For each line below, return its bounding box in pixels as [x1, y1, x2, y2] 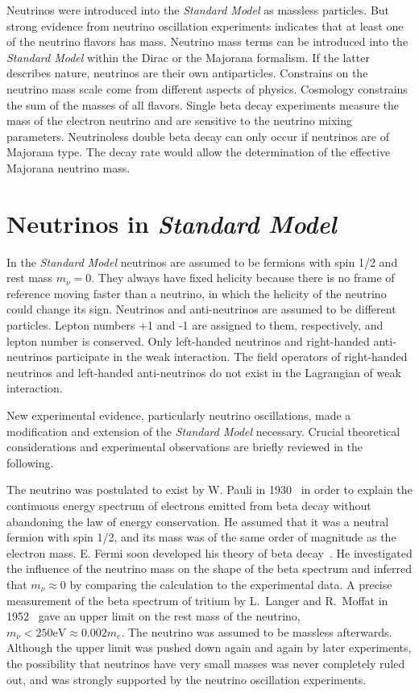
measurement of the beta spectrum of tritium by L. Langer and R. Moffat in [6, 591, 388, 608]
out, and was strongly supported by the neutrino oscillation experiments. [6, 670, 367, 687]
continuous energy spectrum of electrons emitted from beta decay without [6, 496, 371, 513]
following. [6, 454, 54, 471]
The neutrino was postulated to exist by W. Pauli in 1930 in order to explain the [6, 481, 413, 498]
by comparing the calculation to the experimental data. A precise [69, 575, 392, 592]
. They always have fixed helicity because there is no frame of [91, 269, 395, 286]
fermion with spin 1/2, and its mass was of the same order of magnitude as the [6, 529, 396, 546]
